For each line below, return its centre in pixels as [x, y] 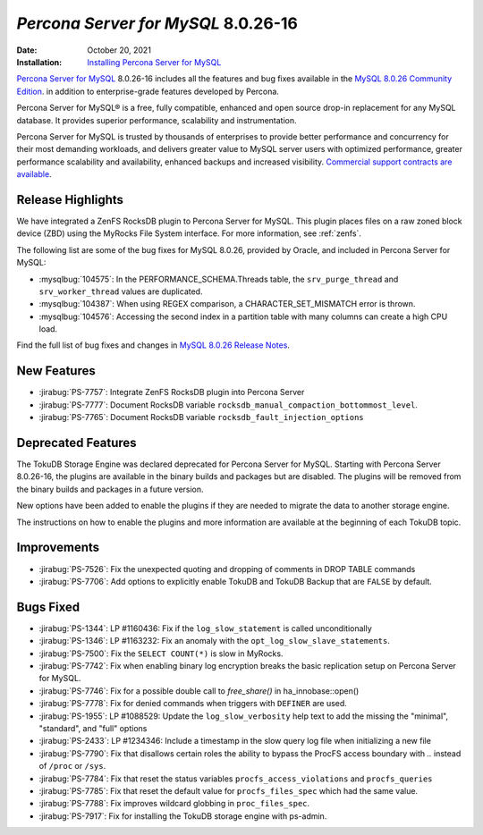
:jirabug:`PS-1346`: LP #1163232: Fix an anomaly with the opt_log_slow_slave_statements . [215, 641]
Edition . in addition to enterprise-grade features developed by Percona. [148, 91]
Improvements [58, 548]
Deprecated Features [77, 443]
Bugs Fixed [48, 607]
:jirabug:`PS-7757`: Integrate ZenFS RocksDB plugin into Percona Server [172, 392]
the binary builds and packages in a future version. [110, 489]
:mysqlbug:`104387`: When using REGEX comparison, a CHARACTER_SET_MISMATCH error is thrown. [227, 304]
